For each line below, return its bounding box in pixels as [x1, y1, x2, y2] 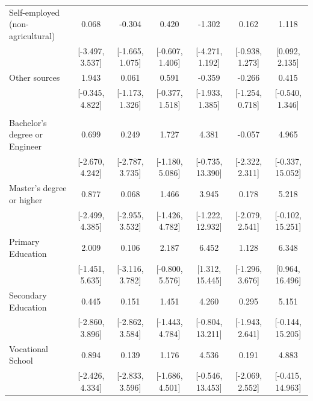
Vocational [9, 342, 48, 355]
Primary [9, 235, 40, 248]
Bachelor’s [9, 116, 47, 128]
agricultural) [9, 29, 55, 42]
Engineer [9, 139, 42, 152]
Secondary [9, 288, 47, 301]
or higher [9, 193, 43, 206]
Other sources [9, 71, 60, 84]
